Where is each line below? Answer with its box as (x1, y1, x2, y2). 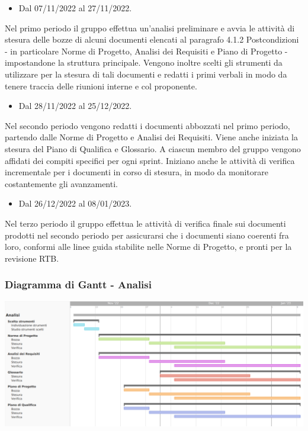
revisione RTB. (5, 252, 59, 264)
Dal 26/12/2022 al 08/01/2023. (18, 197, 132, 210)
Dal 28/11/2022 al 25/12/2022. (18, 99, 132, 112)
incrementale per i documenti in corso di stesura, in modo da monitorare (5, 166, 268, 178)
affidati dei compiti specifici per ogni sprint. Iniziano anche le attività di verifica (5, 154, 295, 166)
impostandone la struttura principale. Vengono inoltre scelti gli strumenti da (5, 56, 283, 69)
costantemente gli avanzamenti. (5, 177, 118, 189)
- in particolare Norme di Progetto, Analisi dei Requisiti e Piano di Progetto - (5, 44, 288, 57)
